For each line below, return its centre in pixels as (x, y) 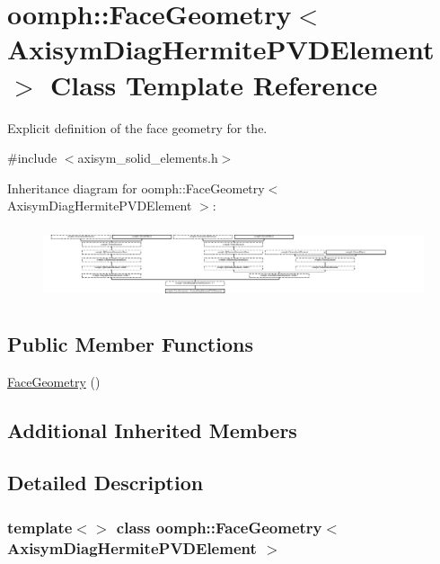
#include (32, 158)
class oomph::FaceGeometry (219, 527)
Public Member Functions (130, 343)
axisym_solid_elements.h (148, 158)
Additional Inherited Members (152, 430)
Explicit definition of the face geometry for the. (137, 127)
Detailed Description (106, 483)
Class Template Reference (214, 84)
